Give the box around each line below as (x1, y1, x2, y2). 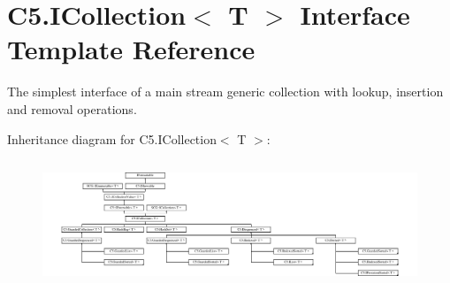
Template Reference (7, 31, 256, 67)
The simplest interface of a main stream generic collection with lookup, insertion (7, 82, 444, 101)
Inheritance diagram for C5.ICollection (7, 129, 217, 148)
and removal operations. (7, 99, 137, 118)
